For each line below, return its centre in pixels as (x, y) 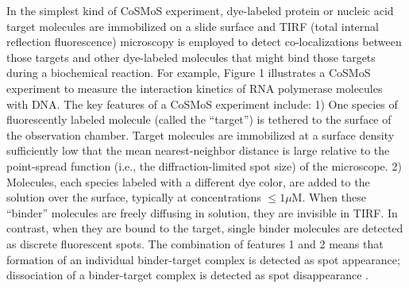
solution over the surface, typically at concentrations (134, 197)
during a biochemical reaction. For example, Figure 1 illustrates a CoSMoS (189, 73)
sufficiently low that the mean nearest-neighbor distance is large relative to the (198, 150)
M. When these (329, 197)
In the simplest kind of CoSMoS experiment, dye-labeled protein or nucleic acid (200, 10)
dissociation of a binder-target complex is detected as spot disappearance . (187, 275)
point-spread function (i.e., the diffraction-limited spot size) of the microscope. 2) (204, 165)
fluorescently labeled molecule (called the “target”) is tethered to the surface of (199, 119)
